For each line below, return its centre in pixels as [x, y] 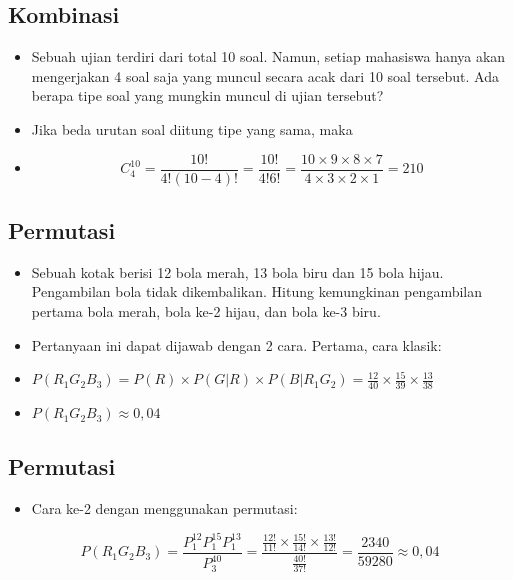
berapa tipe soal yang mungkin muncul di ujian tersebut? [207, 95]
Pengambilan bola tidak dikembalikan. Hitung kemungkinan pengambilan [257, 291]
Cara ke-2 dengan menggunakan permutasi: [164, 507]
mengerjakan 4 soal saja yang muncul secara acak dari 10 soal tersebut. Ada [265, 75]
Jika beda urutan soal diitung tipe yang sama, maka [192, 128]
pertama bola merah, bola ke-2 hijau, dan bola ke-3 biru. [206, 311]
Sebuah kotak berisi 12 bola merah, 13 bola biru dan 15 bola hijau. [237, 271]
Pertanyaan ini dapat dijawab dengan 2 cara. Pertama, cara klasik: [236, 344]
